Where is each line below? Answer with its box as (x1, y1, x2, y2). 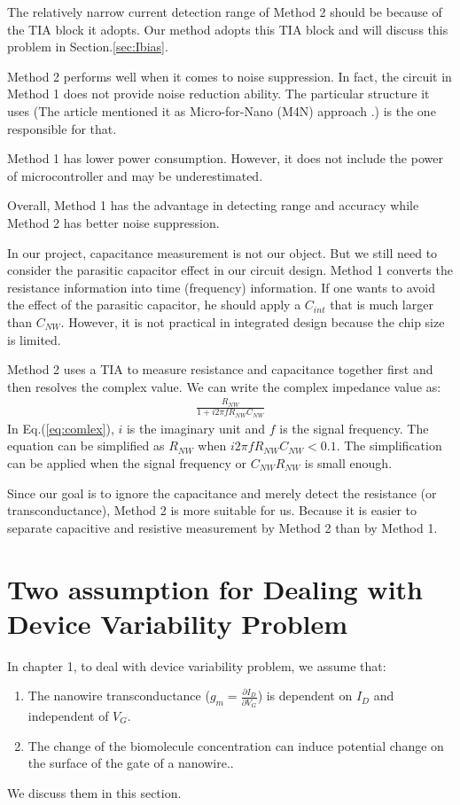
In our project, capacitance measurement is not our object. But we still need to (7, 243, 438, 262)
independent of (27, 706, 109, 724)
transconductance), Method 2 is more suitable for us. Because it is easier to (7, 501, 417, 520)
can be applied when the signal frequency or (7, 453, 247, 472)
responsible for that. (7, 119, 117, 137)
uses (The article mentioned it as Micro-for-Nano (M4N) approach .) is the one (7, 101, 436, 120)
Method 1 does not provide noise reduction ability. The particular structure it (7, 84, 430, 103)
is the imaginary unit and (126, 418, 266, 437)
